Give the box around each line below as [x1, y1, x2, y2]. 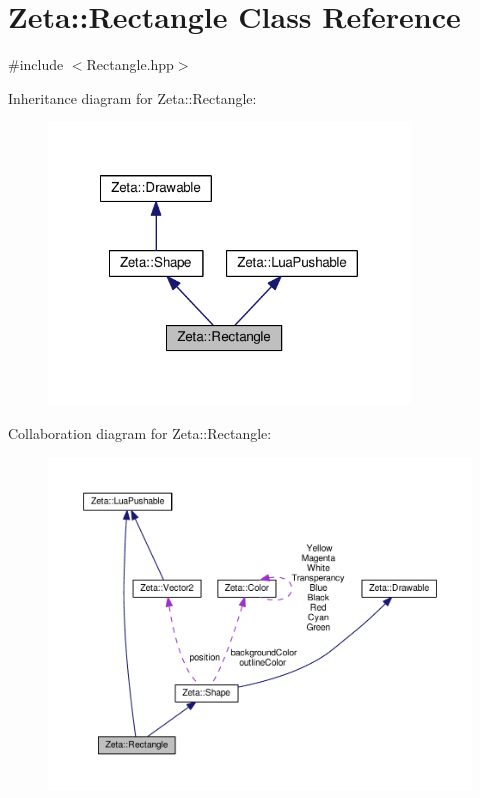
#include [8, 54, 64, 75]
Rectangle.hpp [86, 54, 174, 75]
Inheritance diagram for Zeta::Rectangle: [8, 87, 257, 108]
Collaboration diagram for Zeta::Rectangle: [8, 422, 272, 443]
